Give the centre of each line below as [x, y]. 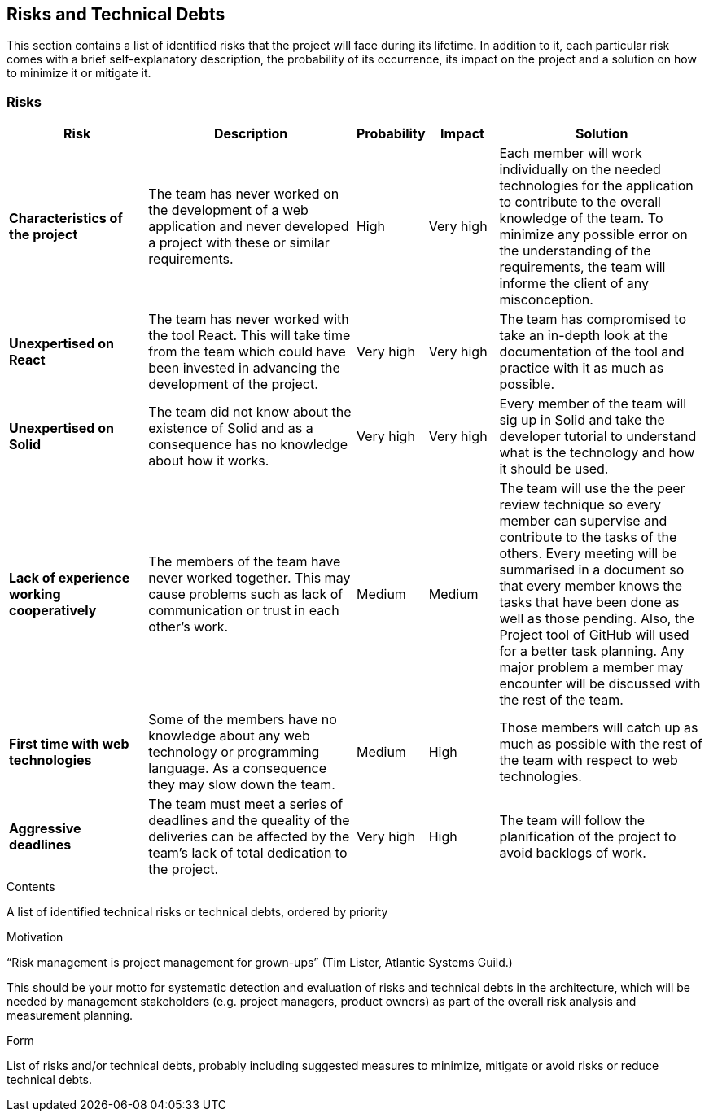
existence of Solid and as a [231, 428]
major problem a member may [591, 668]
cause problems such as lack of [246, 594]
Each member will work [571, 153]
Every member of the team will [593, 404]
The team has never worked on [244, 194]
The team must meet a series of [246, 804]
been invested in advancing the [244, 368]
